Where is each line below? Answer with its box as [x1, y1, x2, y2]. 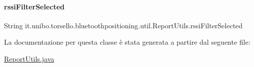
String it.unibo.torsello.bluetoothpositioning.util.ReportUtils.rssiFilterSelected [4, 20, 243, 30]
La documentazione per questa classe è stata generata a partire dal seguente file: [4, 37, 250, 47]
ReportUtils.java [4, 53, 54, 64]
